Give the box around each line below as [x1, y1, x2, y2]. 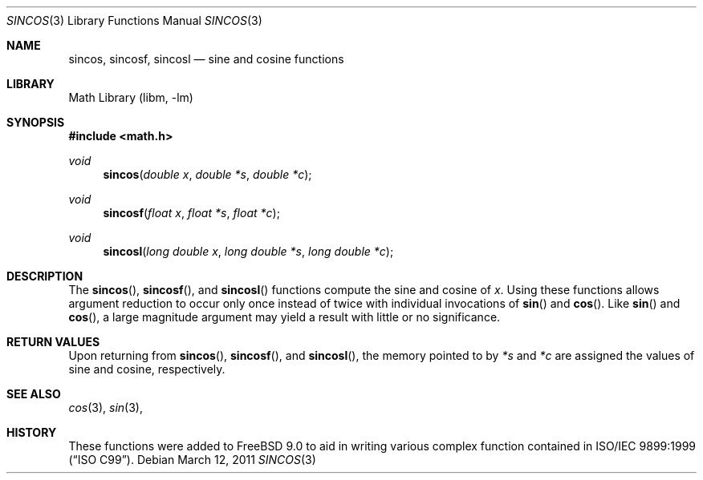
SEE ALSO [6, 387, 61, 401]
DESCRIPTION [6, 269, 83, 283]
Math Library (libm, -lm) [68, 91, 193, 104]
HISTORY [6, 426, 57, 439]
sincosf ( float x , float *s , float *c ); [103, 206, 280, 220]
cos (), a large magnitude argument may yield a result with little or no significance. [68, 310, 501, 324]
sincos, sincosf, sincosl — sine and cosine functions [68, 52, 344, 66]
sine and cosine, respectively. [68, 362, 226, 376]
